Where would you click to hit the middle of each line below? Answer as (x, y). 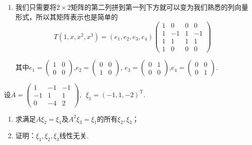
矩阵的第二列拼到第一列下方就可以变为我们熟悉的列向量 (160, 7)
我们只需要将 (36, 7)
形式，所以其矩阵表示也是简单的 (67, 16)
